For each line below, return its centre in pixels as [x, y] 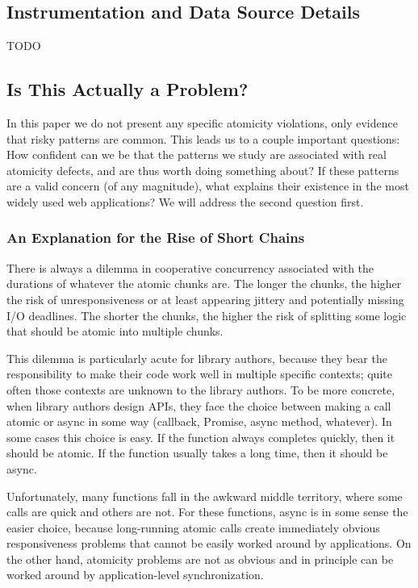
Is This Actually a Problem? [127, 89]
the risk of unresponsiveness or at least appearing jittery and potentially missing [205, 299]
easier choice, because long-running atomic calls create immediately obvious [193, 527]
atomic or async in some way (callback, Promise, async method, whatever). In [199, 421]
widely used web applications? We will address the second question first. [185, 201]
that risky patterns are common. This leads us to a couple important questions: [203, 138]
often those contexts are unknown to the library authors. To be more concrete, [201, 389]
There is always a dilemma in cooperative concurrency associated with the [190, 267]
